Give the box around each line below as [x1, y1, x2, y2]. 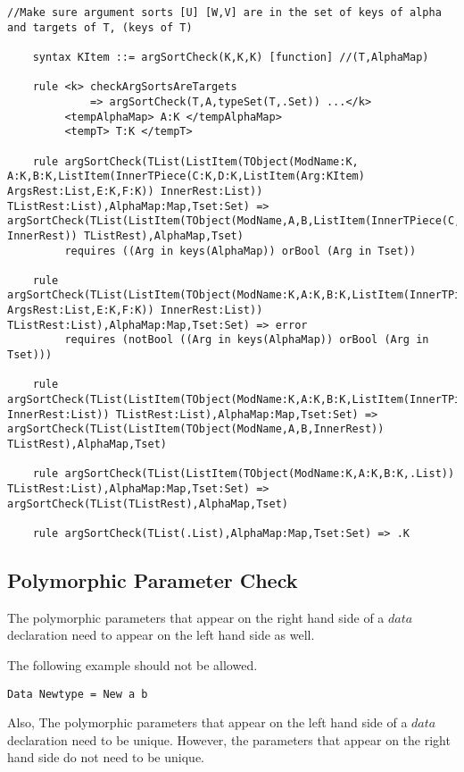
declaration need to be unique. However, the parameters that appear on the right [7, 730, 451, 749]
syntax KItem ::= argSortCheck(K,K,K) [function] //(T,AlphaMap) [32, 50, 429, 63]
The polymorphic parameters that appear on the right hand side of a [7, 608, 385, 626]
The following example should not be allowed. [7, 656, 258, 675]
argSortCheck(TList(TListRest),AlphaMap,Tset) [7, 497, 288, 510]
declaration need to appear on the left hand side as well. [7, 625, 315, 644]
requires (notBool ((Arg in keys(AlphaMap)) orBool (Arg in [64, 333, 429, 347]
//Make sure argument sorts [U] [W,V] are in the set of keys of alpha [7, 6, 442, 19]
